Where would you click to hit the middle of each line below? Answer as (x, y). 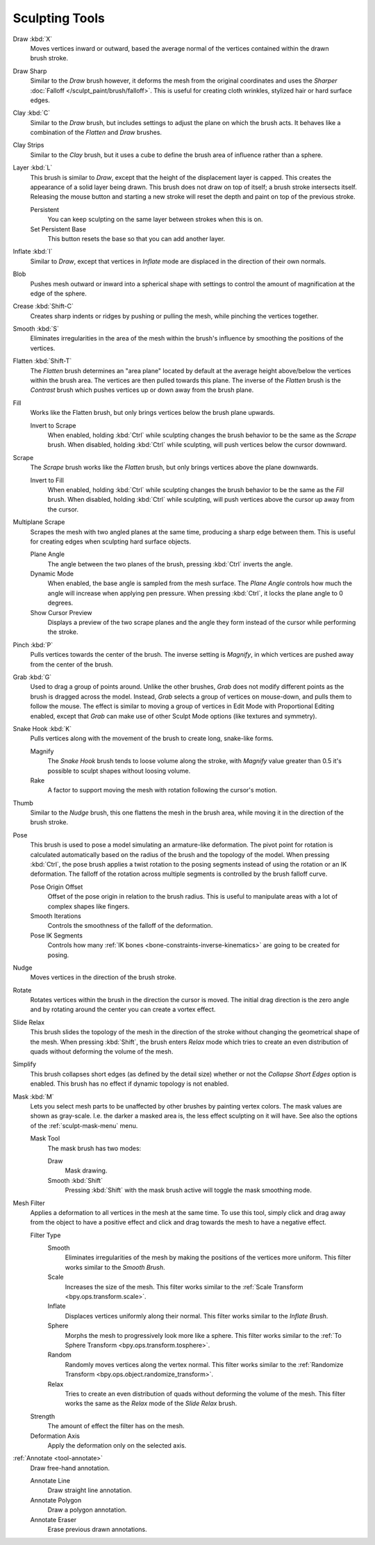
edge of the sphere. (58, 293)
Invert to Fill (47, 480)
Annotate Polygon (56, 1500)
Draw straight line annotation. (90, 1490)
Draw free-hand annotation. (70, 1468)
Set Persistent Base (58, 229)
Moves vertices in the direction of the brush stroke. (103, 977)
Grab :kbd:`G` (32, 677)
